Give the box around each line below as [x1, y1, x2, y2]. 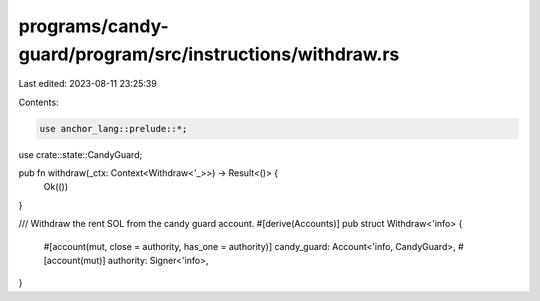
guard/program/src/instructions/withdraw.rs [18, 43, 400, 65]
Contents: [18, 96, 59, 108]
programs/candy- [18, 15, 169, 37]
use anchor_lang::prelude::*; [39, 123, 188, 134]
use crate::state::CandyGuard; [18, 148, 143, 160]
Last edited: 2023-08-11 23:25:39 [18, 78, 157, 90]
